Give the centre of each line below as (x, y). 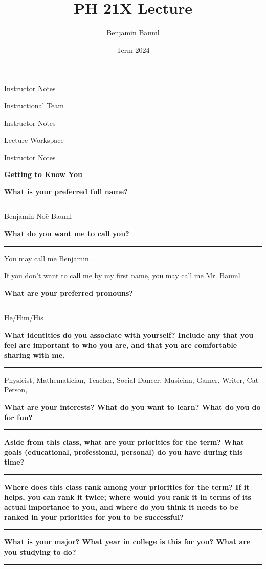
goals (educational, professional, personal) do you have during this (124, 452)
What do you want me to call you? (67, 234)
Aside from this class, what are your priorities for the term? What (124, 442)
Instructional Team (34, 105)
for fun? (18, 417)
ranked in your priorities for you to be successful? (94, 517)
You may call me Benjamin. (48, 258)
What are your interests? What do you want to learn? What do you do (132, 407)
